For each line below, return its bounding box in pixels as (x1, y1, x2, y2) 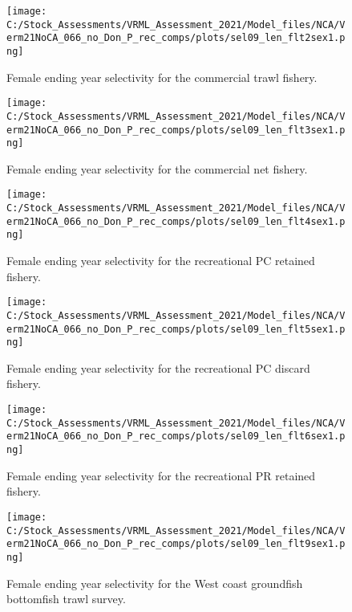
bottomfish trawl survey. (6, 590, 126, 607)
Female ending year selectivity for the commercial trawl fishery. (6, 68, 318, 85)
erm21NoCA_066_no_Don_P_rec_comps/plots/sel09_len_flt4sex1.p (6, 215, 346, 227)
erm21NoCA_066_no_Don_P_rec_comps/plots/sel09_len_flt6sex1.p (6, 430, 346, 443)
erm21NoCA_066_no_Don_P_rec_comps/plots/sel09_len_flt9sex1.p (6, 538, 346, 550)
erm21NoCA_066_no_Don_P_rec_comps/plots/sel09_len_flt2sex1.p (6, 32, 346, 44)
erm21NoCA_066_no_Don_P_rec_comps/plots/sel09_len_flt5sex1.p (6, 323, 346, 335)
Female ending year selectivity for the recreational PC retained (6, 252, 315, 269)
